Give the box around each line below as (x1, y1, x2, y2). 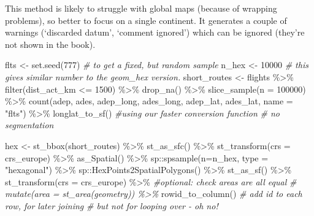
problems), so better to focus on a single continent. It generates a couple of (5, 13, 287, 26)
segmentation (5, 118, 54, 131)
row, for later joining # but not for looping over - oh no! (5, 199, 218, 212)
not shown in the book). (5, 37, 96, 50)
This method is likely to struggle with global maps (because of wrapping (5, 2, 277, 14)
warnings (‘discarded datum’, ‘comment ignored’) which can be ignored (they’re (5, 26, 305, 39)
